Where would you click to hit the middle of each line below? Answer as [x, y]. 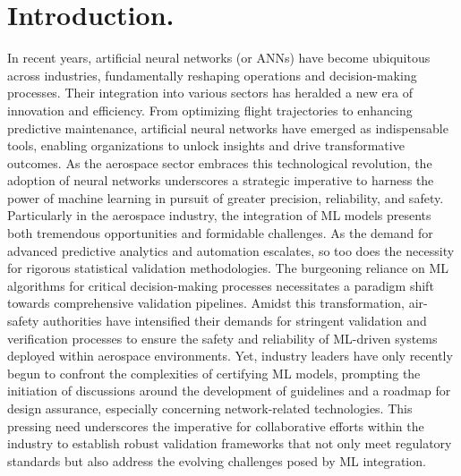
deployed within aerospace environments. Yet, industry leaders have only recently [230, 356]
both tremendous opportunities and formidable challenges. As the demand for [220, 233]
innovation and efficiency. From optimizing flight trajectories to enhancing [210, 110]
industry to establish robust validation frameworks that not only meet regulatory [230, 443]
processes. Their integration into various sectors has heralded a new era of [210, 93]
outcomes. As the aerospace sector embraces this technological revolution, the [220, 162]
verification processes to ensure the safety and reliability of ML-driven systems [222, 338]
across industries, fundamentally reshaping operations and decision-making [212, 75]
